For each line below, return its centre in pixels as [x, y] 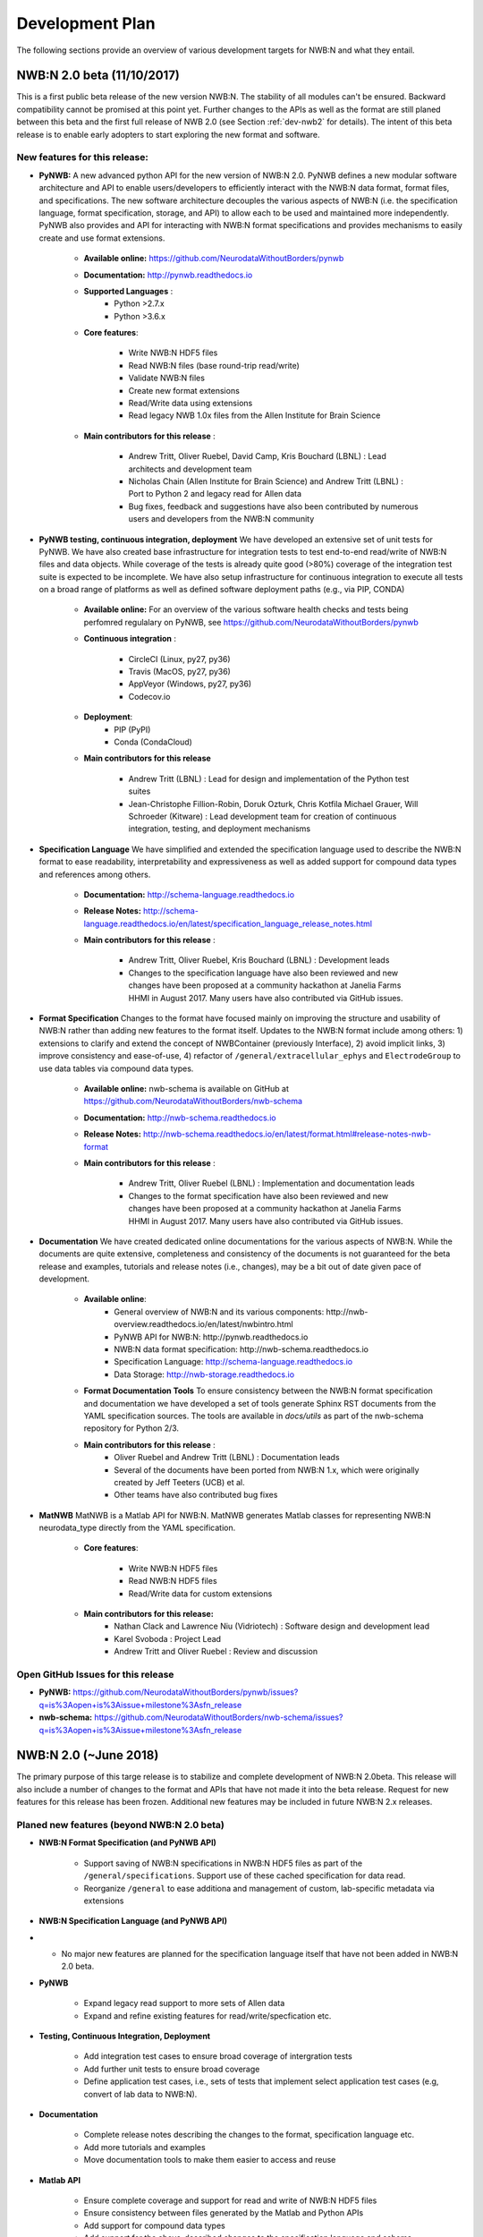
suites [140, 791]
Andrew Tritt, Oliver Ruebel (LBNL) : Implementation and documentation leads [271, 1183]
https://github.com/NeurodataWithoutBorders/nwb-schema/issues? [219, 1717]
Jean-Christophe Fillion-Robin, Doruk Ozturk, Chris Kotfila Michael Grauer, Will [273, 804]
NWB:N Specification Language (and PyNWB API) [133, 1921]
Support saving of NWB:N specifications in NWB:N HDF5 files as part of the [223, 1863]
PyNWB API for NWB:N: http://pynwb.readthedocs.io [211, 1337]
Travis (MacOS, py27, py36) [180, 672]
